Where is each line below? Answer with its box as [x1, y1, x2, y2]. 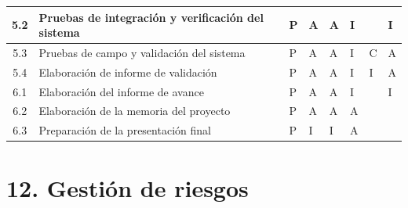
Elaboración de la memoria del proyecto [38, 102, 231, 119]
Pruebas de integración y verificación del [38, 9, 264, 25]
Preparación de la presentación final [38, 122, 211, 138]
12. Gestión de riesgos [6, 171, 249, 203]
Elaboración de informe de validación [38, 63, 217, 80]
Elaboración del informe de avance [38, 83, 204, 99]
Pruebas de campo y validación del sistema [38, 44, 246, 60]
